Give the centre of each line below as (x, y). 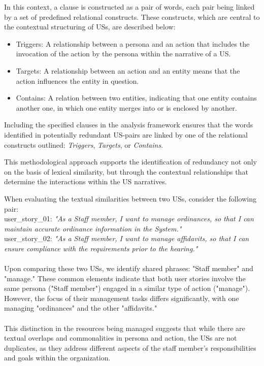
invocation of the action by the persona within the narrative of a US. (123, 54)
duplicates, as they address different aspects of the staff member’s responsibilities (130, 347)
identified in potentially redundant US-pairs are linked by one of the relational (126, 134)
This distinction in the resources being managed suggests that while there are (125, 328)
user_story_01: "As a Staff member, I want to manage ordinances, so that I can (129, 219)
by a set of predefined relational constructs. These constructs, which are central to (132, 16)
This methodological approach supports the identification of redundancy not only (130, 162)
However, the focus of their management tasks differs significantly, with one (122, 298)
